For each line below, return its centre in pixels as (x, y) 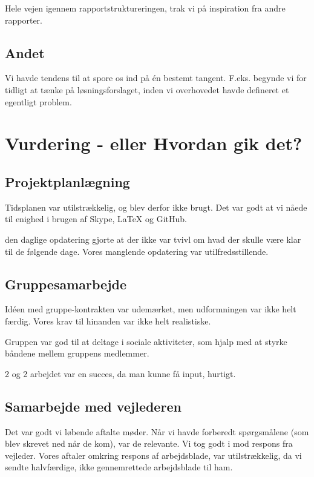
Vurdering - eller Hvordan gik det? (154, 143)
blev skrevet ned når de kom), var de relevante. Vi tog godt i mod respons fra (149, 443)
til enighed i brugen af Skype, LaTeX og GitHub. (96, 219)
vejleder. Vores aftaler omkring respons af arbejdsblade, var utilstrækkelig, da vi (153, 455)
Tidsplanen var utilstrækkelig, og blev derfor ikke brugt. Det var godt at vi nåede (156, 207)
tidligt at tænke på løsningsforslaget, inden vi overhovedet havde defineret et (147, 89)
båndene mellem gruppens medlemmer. (77, 353)
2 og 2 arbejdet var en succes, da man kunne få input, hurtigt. (120, 373)
